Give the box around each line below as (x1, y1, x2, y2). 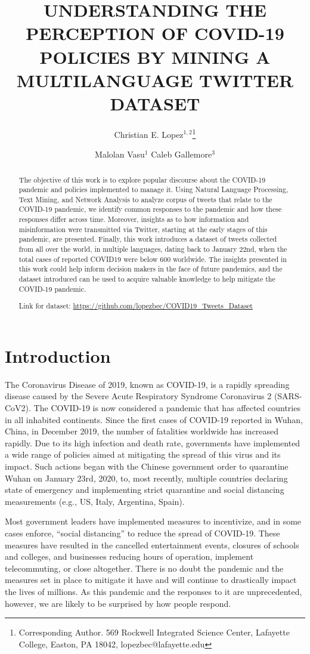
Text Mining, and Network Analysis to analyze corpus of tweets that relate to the (18, 194, 272, 204)
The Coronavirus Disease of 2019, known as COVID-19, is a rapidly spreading (5, 378, 290, 390)
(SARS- (274, 390, 302, 402)
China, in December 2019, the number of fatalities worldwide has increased (5, 425, 279, 437)
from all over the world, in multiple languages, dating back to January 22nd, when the (18, 244, 287, 254)
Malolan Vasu (95, 148, 145, 161)
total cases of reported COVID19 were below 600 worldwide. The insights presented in (18, 254, 287, 264)
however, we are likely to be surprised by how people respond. (5, 597, 231, 609)
